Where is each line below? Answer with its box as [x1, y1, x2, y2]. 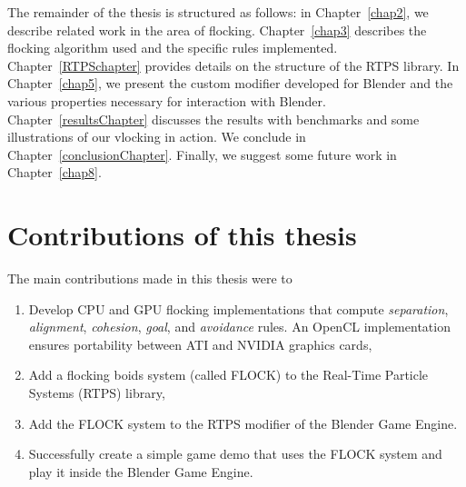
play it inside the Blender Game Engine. [28, 462, 253, 481]
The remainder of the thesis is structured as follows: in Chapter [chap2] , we [7, 3, 429, 21]
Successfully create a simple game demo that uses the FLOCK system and [28, 444, 442, 463]
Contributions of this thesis [7, 216, 357, 253]
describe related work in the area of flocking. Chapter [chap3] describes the [7, 20, 427, 39]
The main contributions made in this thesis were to [7, 269, 292, 288]
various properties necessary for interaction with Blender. [7, 91, 326, 110]
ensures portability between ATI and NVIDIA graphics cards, [28, 334, 372, 353]
